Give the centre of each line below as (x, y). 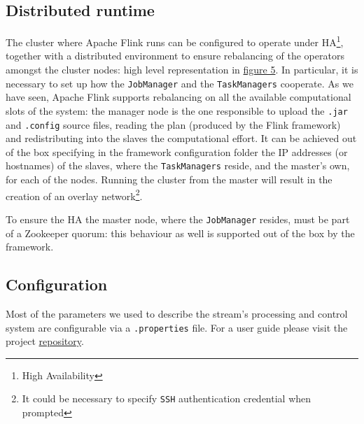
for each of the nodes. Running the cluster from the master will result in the (169, 179)
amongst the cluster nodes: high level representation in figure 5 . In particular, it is (182, 70)
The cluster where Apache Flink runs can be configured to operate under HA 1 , (175, 41)
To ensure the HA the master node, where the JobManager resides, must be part (178, 219)
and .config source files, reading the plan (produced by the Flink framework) (173, 124)
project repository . (45, 341)
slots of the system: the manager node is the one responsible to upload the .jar (177, 110)
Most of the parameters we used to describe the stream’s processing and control (177, 313)
